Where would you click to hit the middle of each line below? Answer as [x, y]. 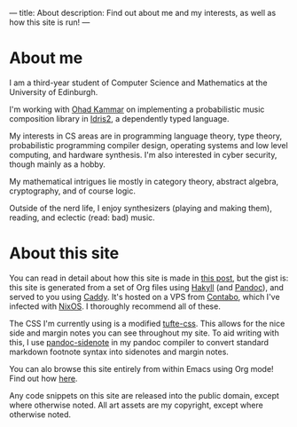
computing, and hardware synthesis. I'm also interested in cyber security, [143, 154]
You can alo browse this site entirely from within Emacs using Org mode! [141, 368]
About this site [64, 253]
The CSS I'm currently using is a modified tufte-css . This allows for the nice [147, 323]
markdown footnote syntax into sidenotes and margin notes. [119, 352]
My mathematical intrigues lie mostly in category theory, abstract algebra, [144, 181]
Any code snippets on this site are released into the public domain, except [144, 395]
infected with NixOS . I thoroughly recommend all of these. [115, 306]
